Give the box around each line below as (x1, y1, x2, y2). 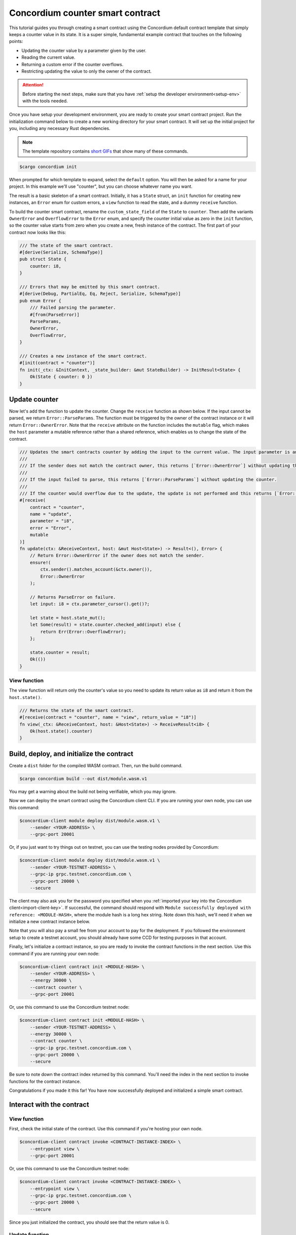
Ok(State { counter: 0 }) (30, 374, 93, 380)
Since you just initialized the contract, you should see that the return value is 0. (9, 1219, 170, 1225)
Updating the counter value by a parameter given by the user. (21, 47, 147, 53)
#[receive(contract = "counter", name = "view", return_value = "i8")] (19, 714, 197, 720)
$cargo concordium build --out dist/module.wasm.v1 (19, 776, 148, 782)
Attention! (22, 82, 44, 88)
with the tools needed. (22, 98, 68, 104)
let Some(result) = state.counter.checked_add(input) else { (30, 622, 181, 627)
